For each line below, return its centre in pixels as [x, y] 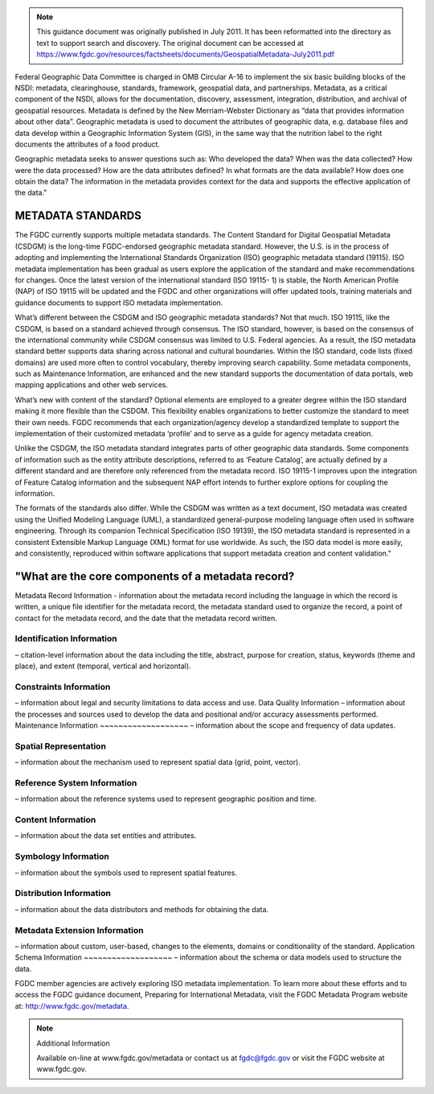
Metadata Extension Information [79, 930]
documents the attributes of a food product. [88, 144]
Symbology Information [62, 857]
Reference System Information [76, 782]
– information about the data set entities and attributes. [106, 836]
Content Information [55, 819]
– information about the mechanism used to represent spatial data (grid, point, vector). [158, 762]
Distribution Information [63, 894]
